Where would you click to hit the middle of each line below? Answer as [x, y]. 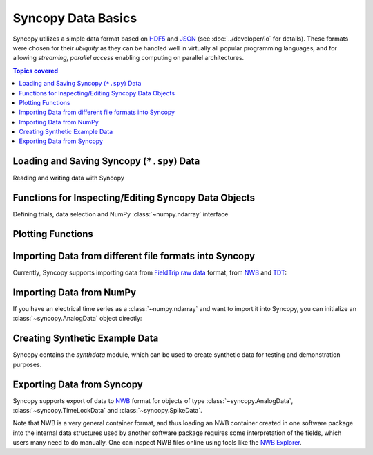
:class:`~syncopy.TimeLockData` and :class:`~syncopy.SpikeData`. [108, 411]
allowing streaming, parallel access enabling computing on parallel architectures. [128, 58]
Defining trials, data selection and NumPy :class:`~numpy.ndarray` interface [121, 214]
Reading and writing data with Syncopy [68, 178]
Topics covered [36, 71]
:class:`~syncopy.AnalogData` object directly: [77, 319]
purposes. [27, 364]
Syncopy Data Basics [75, 18]
